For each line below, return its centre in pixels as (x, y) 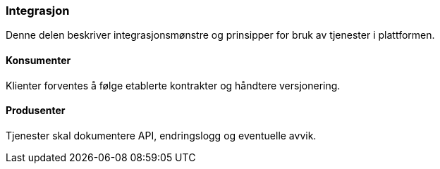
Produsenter (36, 111)
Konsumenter (38, 60)
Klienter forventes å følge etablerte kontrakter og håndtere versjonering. (173, 85)
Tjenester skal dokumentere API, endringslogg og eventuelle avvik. (161, 135)
